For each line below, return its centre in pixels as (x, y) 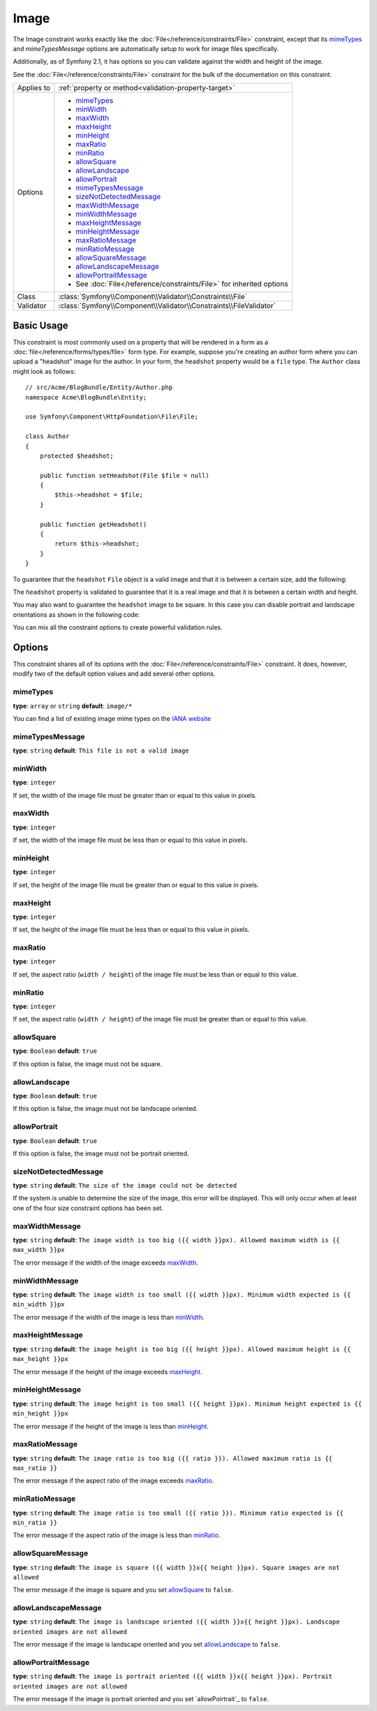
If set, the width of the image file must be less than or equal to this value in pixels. (130, 840)
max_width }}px (39, 1250)
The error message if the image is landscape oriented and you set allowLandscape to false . (147, 1645)
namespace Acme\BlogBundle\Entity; (86, 397)
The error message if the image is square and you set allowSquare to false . (123, 1590)
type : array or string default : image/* (73, 706)
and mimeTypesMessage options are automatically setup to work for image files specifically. (146, 48)
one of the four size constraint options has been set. (88, 1208)
